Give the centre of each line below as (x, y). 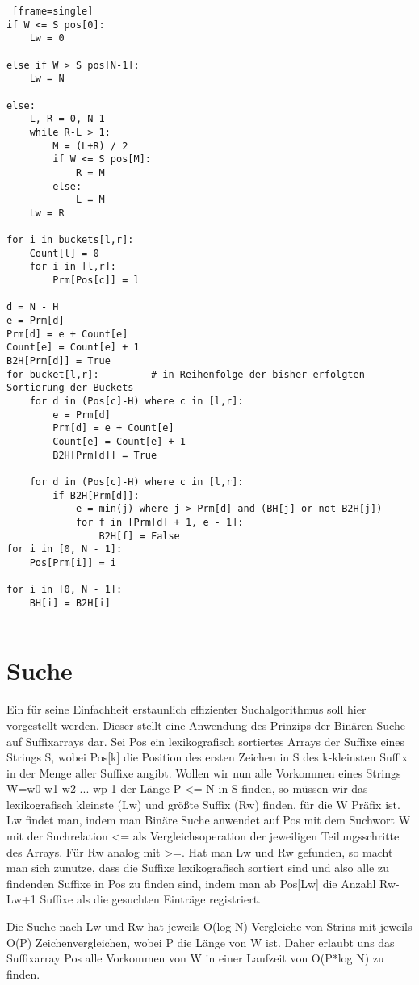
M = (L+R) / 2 (90, 146)
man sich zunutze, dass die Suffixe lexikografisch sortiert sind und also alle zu (198, 868)
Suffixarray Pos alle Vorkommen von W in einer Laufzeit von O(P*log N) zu (195, 958)
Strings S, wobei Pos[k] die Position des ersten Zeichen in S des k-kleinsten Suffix (207, 757)
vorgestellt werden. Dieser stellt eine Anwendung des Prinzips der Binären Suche (206, 725)
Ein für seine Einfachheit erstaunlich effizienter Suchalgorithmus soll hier (186, 709)
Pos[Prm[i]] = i (73, 562)
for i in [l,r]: (73, 267)
